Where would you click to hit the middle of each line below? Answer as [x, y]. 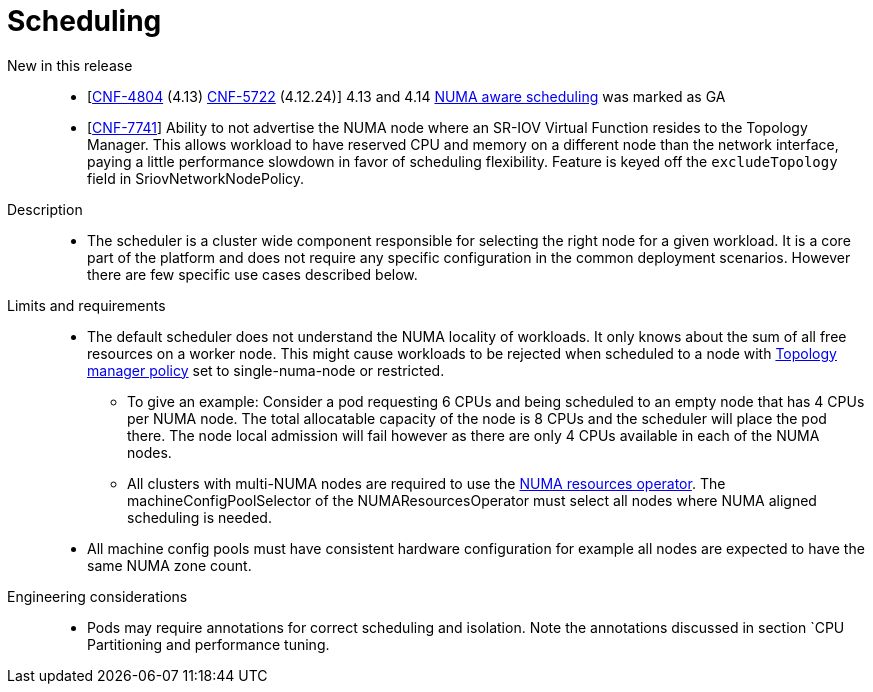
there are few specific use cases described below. [252, 274]
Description [45, 209]
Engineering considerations [97, 596]
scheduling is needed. [199, 517]
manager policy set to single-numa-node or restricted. [266, 370]
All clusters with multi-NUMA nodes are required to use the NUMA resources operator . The [426, 483]
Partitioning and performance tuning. [208, 644]
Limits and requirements [86, 305]
